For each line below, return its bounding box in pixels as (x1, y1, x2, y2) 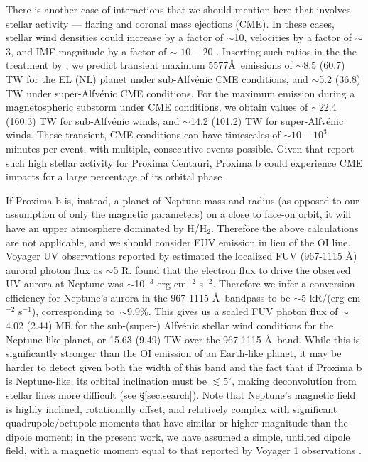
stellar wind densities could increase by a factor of (6, 30, 224, 45)
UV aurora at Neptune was (6, 276, 124, 291)
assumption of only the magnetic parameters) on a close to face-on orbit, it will (6, 207, 352, 221)
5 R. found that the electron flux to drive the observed (113, 262, 351, 277)
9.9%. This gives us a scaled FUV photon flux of (127, 304, 338, 319)
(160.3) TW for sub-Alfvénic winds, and (6, 113, 180, 128)
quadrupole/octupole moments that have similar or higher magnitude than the (6, 415, 348, 430)
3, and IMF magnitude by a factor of (6, 43, 167, 58)
